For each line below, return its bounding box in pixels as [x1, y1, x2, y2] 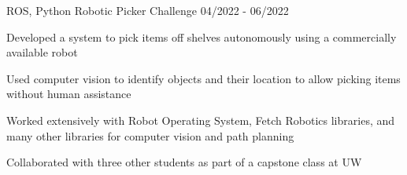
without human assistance [6, 86, 131, 102]
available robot [6, 44, 78, 60]
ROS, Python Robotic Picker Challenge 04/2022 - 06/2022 [6, 2, 289, 18]
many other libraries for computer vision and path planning [6, 127, 294, 144]
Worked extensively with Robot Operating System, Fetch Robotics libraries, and [6, 111, 395, 128]
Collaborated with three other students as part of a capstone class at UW [6, 154, 362, 170]
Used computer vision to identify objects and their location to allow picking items [6, 70, 401, 86]
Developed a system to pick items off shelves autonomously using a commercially [6, 28, 397, 45]
